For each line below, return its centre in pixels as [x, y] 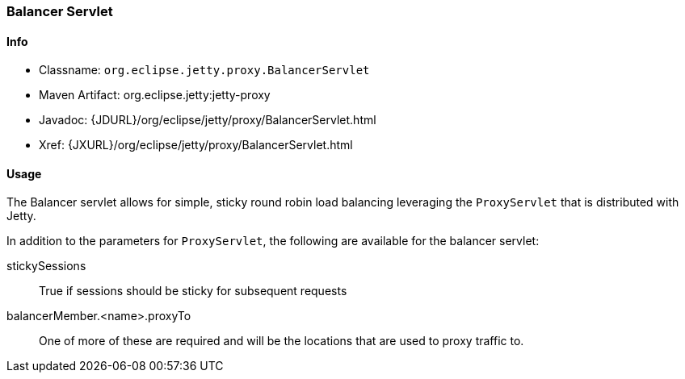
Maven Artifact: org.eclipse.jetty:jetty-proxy [155, 95]
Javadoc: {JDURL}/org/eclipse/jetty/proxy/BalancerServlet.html [208, 120]
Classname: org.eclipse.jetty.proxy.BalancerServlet [204, 70]
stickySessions [46, 266]
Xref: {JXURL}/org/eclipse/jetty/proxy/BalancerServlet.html [196, 145]
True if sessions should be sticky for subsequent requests [193, 291]
